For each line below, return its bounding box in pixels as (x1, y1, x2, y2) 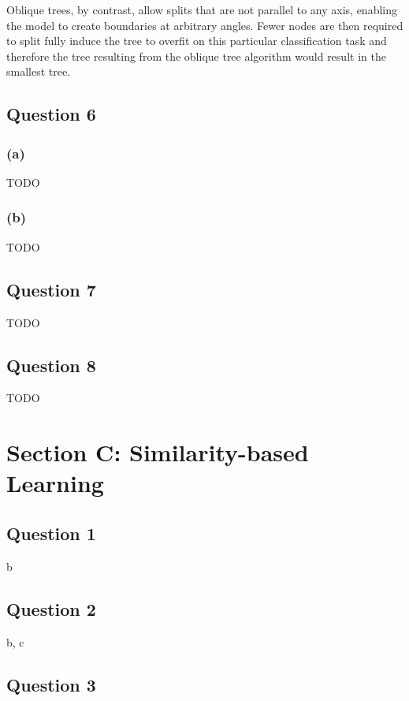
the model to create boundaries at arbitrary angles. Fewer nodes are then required (6, 17, 403, 33)
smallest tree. (6, 63, 71, 80)
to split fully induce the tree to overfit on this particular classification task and (6, 32, 387, 49)
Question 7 (6, 277, 96, 301)
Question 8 (6, 352, 96, 377)
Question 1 (6, 520, 96, 545)
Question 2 (6, 596, 96, 621)
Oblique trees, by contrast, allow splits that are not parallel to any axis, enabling (6, 2, 398, 17)
